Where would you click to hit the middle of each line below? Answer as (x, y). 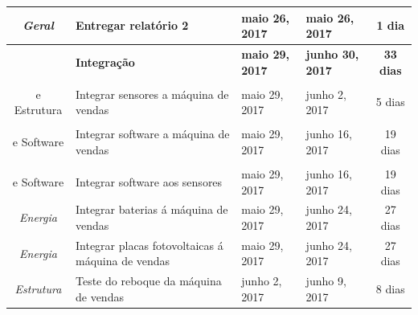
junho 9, (326, 281)
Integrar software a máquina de (152, 134)
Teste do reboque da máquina (148, 281)
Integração (105, 61)
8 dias (390, 289)
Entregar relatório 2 (132, 25)
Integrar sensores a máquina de (152, 94)
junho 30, (332, 53)
